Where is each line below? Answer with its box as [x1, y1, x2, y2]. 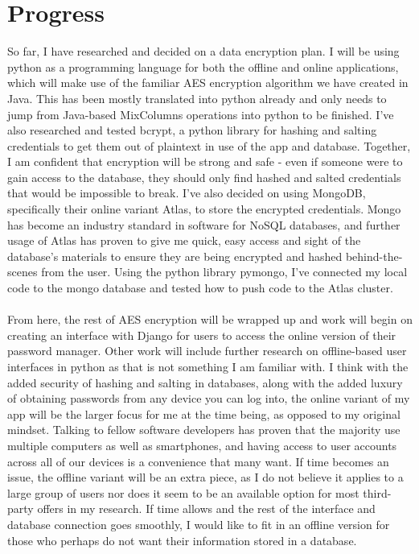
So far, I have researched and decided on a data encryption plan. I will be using [7, 43, 400, 60]
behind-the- [345, 247, 403, 264]
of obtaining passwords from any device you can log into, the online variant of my [7, 390, 410, 407]
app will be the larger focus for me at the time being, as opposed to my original [7, 405, 401, 422]
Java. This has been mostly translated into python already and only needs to [7, 89, 387, 106]
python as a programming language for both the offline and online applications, [7, 58, 399, 75]
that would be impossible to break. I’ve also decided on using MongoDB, [7, 184, 366, 201]
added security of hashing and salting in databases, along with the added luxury [7, 374, 403, 391]
